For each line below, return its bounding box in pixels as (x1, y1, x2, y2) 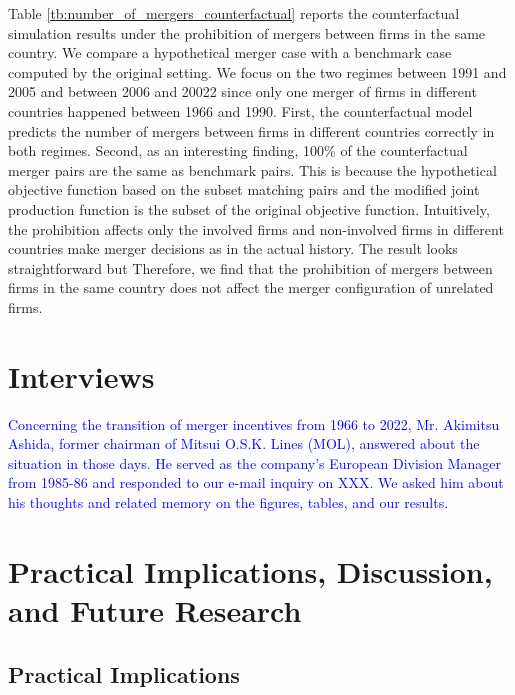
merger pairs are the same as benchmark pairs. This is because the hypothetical (8, 159, 497, 180)
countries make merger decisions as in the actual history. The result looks (8, 238, 458, 259)
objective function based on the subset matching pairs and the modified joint (8, 179, 480, 200)
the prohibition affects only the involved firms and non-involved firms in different (8, 218, 504, 239)
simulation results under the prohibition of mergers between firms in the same (8, 22, 486, 43)
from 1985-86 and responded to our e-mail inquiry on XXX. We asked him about (8, 472, 504, 493)
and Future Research (8, 589, 302, 630)
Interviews (8, 355, 155, 396)
